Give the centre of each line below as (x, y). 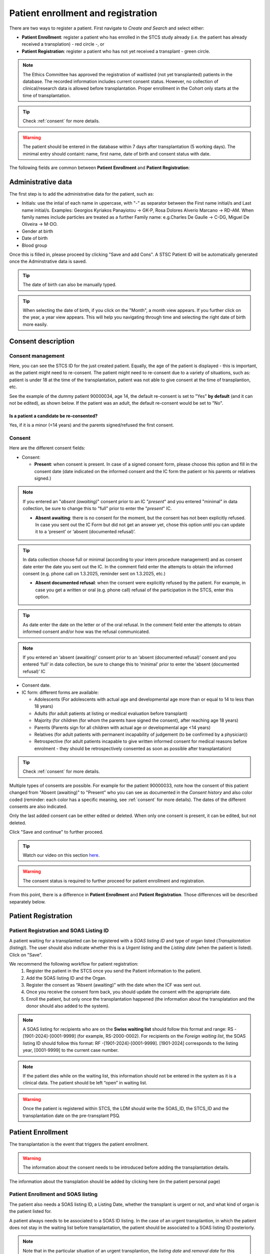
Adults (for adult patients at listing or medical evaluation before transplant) (111, 713)
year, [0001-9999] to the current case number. (71, 1050)
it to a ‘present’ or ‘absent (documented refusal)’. (85, 532)
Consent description (42, 341)
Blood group (34, 245)
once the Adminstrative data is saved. (48, 261)
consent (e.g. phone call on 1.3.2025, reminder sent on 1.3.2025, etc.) (94, 573)
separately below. (27, 902)
